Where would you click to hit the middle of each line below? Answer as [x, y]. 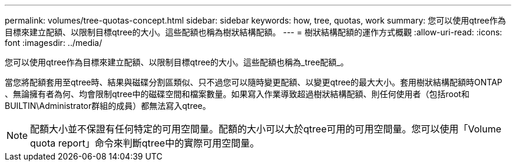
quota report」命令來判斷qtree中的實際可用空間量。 [145, 143]
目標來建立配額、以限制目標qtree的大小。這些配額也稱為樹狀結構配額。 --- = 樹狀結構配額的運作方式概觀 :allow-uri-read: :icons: [254, 32]
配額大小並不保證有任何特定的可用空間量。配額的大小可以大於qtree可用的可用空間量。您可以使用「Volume [266, 129]
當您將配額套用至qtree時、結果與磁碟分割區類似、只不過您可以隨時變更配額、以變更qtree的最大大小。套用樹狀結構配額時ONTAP [254, 82]
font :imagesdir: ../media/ [54, 43]
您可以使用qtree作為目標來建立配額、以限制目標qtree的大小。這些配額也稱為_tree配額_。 [177, 62]
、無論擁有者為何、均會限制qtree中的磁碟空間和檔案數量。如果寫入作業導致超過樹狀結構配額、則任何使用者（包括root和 [237, 94]
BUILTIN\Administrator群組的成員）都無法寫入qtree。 [108, 106]
